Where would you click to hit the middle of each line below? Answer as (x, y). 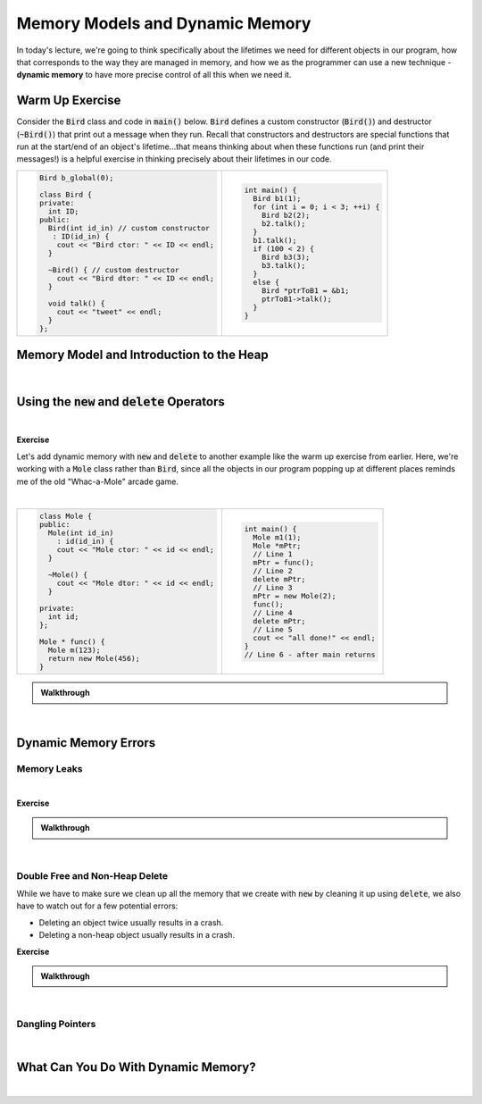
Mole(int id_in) (81, 533)
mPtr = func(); (284, 562)
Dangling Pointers (56, 1025)
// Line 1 (273, 554)
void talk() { (77, 303)
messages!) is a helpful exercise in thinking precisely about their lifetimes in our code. (174, 159)
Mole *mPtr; (277, 545)
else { (266, 283)
